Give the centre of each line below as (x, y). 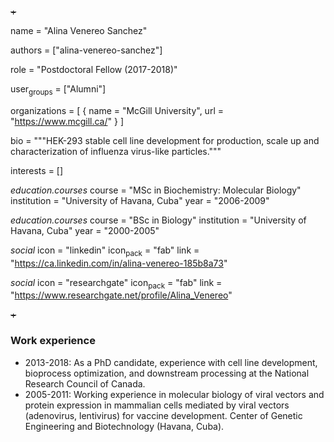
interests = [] (37, 170)
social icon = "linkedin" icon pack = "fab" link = (105, 251)
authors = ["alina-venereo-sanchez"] (86, 50)
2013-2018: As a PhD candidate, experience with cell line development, (171, 362)
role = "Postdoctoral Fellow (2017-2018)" (94, 69)
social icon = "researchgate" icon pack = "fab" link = (116, 283)
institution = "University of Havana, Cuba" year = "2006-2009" (140, 200)
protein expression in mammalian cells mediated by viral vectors (157, 405)
